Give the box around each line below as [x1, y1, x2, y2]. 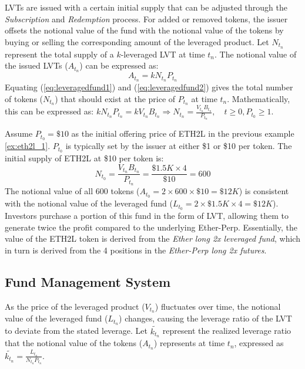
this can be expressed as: [5, 105, 94, 117]
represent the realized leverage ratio [162, 324, 291, 337]
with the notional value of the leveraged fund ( [5, 197, 173, 209]
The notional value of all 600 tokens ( [5, 185, 140, 197]
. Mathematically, [227, 92, 290, 104]
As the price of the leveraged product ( [5, 300, 145, 312]
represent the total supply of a [5, 48, 114, 60]
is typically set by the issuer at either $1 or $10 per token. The [65, 140, 292, 152]
